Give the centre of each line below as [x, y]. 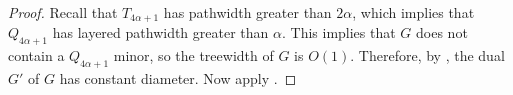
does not [442, 32]
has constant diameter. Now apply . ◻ [178, 78]
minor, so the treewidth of [193, 55]
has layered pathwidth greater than [160, 32]
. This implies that [338, 32]
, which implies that [413, 12]
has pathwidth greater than [247, 12]
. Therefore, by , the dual [427, 55]
